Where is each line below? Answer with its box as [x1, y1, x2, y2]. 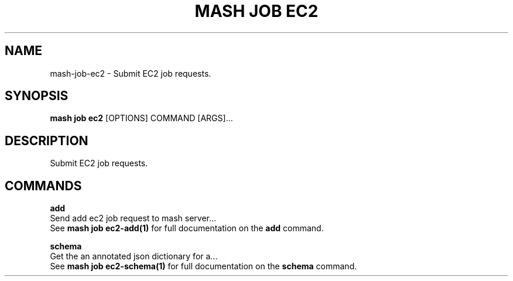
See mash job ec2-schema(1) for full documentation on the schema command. [50, 261, 357, 272]
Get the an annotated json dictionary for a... [50, 251, 218, 262]
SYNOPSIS [5, 88, 69, 104]
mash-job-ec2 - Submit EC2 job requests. [50, 68, 211, 78]
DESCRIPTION [5, 133, 88, 148]
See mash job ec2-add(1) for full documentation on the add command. [50, 223, 324, 234]
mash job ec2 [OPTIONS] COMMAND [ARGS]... [50, 113, 233, 124]
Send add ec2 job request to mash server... [50, 213, 217, 224]
